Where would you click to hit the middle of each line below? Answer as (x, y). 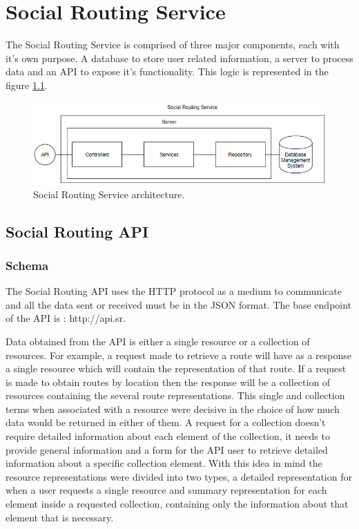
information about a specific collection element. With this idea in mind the (164, 463)
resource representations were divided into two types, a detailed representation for (179, 476)
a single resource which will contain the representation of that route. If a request (176, 368)
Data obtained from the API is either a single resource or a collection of (158, 341)
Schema (27, 265)
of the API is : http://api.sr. (66, 318)
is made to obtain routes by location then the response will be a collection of (168, 382)
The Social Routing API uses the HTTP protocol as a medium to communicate (174, 291)
